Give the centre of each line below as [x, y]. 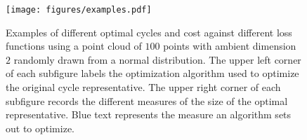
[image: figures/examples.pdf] [79, 10]
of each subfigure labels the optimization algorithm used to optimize [152, 73]
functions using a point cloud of [74, 46]
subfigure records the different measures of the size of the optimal [147, 100]
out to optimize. [40, 128]
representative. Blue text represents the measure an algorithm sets [149, 114]
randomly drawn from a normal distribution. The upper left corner [157, 59]
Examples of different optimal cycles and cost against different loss [149, 32]
